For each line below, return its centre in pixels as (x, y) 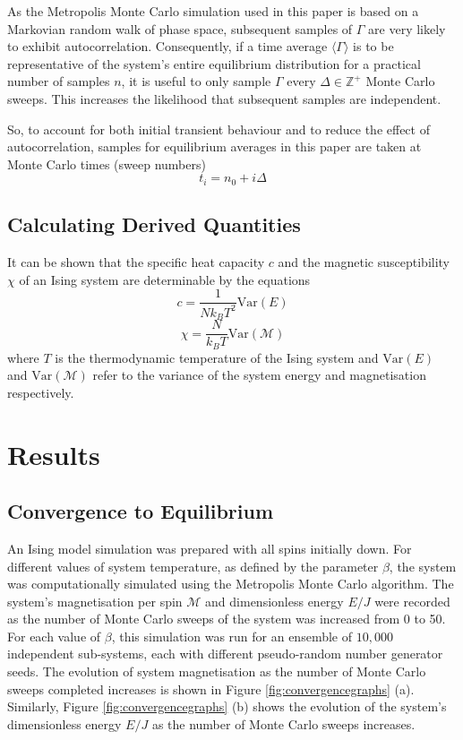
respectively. (41, 392)
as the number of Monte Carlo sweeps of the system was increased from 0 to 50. (227, 619)
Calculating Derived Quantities (154, 224)
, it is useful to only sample (196, 81)
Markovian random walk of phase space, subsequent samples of (180, 28)
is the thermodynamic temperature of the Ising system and (217, 357)
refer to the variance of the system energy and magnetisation (259, 375)
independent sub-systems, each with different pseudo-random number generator (225, 654)
